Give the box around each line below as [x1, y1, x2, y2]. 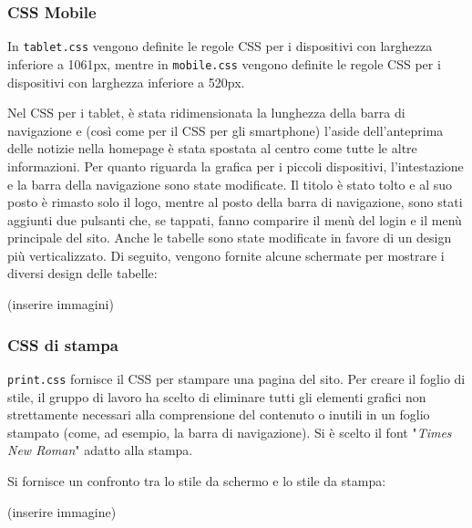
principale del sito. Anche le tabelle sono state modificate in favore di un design [7, 228, 452, 247]
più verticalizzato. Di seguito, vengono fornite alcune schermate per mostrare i [7, 245, 445, 264]
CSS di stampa [7, 333, 118, 356]
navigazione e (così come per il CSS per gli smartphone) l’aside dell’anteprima [7, 120, 444, 140]
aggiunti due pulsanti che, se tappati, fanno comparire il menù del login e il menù [7, 210, 462, 229]
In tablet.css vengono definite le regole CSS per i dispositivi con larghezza [7, 36, 433, 56]
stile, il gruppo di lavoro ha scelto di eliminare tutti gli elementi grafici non [7, 387, 426, 406]
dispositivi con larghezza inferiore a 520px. [7, 72, 245, 91]
